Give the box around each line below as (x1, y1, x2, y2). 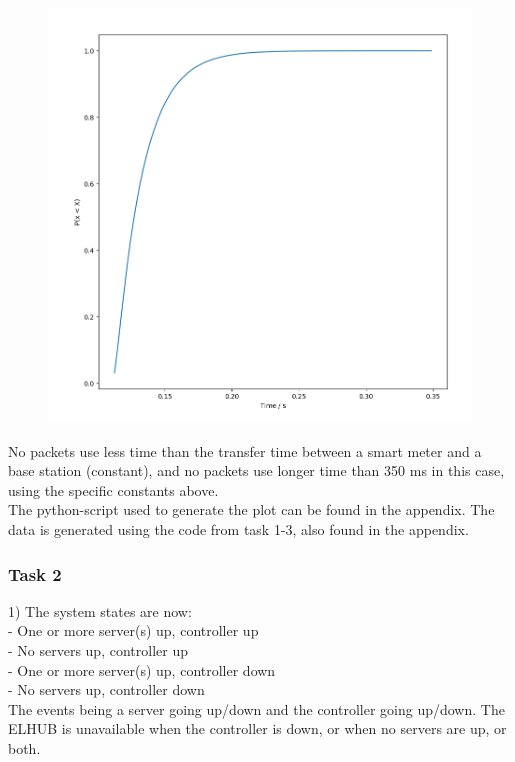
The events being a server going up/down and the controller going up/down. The (8, 698, 505, 719)
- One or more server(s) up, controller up (8, 620, 259, 641)
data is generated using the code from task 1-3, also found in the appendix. (8, 519, 469, 540)
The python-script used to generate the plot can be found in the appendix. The (8, 499, 495, 520)
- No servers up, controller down (8, 679, 205, 700)
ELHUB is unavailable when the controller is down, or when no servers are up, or (8, 718, 507, 739)
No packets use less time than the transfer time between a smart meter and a (8, 440, 482, 461)
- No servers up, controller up (8, 640, 188, 661)
